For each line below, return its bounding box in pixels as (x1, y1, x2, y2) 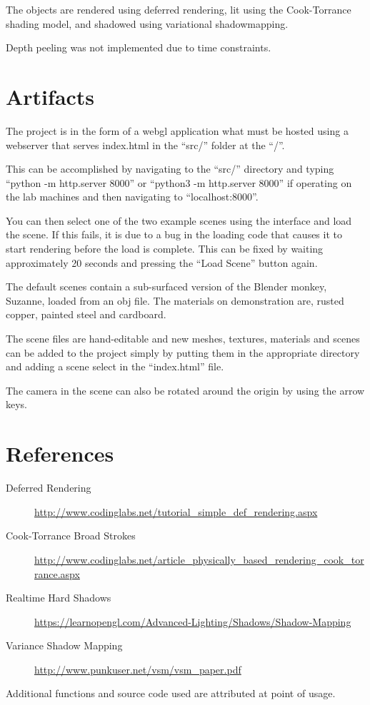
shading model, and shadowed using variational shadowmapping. (6, 16, 289, 31)
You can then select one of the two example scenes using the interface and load (6, 213, 352, 228)
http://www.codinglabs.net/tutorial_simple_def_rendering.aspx (34, 504, 318, 519)
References (6, 439, 114, 468)
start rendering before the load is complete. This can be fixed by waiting (6, 241, 324, 256)
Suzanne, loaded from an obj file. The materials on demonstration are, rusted (6, 293, 344, 308)
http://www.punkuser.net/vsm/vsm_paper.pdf (34, 661, 241, 676)
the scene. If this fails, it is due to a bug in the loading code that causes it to (6, 227, 342, 242)
